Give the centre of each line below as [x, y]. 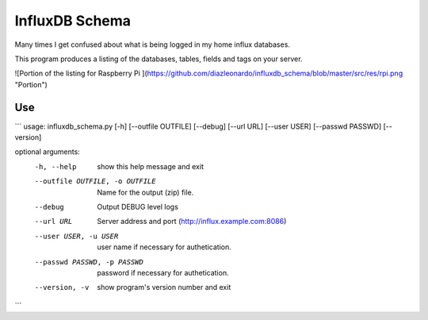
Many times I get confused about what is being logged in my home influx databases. [153, 44]
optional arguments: [48, 152]
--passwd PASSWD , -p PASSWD [89, 262]
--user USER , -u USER [76, 236]
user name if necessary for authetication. [164, 247]
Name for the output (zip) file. [145, 192]
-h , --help [55, 166]
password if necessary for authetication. [163, 272]
